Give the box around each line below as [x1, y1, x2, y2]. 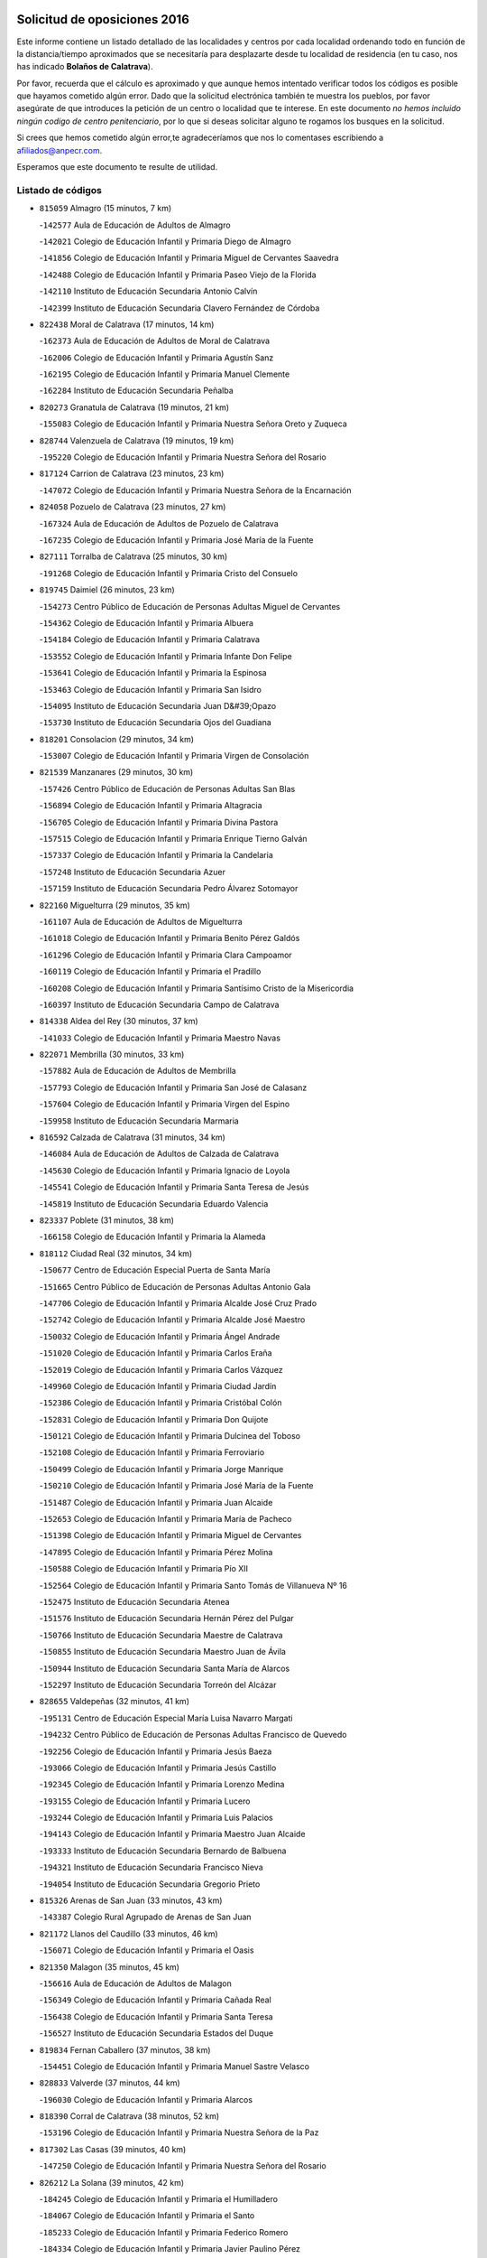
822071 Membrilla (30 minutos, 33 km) [39, 1049, 185, 1060]
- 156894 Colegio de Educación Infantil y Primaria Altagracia [39, 800, 262, 811]
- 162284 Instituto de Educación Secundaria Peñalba [39, 385, 234, 397]
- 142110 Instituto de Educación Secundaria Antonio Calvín [39, 285, 258, 297]
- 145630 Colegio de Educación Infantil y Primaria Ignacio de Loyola [39, 1165, 290, 1176]
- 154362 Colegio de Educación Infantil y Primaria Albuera [39, 617, 254, 628]
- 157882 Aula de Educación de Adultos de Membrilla [39, 1066, 236, 1077]
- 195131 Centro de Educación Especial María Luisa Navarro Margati [39, 1712, 293, 1723]
